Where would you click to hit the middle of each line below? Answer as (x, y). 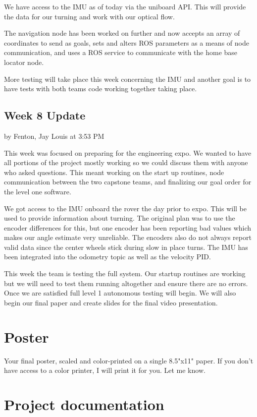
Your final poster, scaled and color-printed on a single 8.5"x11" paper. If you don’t (129, 360)
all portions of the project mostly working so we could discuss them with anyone (126, 162)
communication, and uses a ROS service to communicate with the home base (121, 52)
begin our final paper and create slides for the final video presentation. (111, 302)
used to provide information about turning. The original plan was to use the (120, 218)
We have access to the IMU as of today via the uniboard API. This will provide (125, 6)
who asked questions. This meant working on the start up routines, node (114, 172)
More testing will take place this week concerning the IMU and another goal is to (128, 79)
